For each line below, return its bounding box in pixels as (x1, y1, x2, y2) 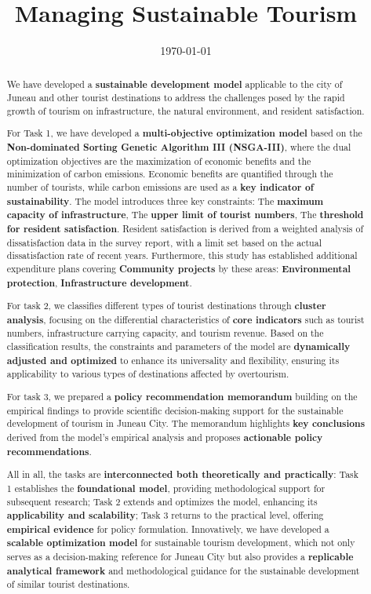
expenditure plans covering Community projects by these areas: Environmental (6, 261, 351, 275)
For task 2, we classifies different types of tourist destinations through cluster (6, 299, 326, 313)
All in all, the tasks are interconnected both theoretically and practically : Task (6, 468, 359, 482)
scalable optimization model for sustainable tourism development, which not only (6, 536, 355, 550)
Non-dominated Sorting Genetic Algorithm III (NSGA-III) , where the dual (6, 140, 351, 155)
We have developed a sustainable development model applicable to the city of (6, 77, 343, 91)
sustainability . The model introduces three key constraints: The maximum (6, 194, 324, 208)
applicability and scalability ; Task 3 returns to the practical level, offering (6, 508, 324, 523)
